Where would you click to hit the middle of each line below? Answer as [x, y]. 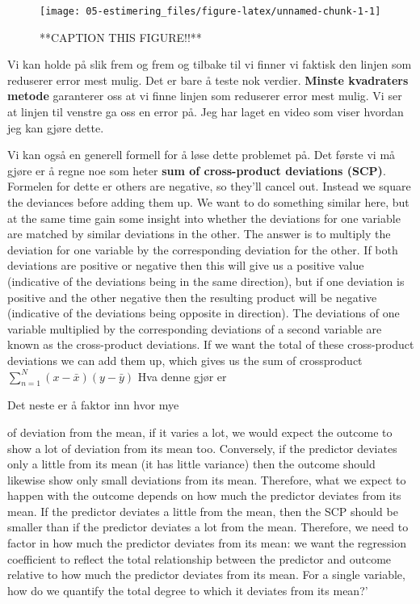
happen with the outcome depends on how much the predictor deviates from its [204, 495]
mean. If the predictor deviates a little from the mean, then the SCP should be [203, 511]
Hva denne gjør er [182, 376]
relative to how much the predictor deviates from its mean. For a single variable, [206, 575]
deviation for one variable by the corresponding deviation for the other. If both [203, 249]
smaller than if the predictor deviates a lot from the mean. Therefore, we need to [208, 527]
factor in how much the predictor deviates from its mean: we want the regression [207, 543]
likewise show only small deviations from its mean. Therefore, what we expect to [207, 479]
